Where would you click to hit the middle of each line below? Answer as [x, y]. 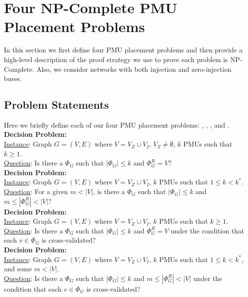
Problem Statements [56, 105]
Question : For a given [36, 191]
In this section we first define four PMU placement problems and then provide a [123, 50]
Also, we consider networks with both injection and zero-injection [134, 69]
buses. [13, 78]
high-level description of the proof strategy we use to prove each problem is [116, 59]
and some [18, 269]
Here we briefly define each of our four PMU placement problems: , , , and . [117, 124]
